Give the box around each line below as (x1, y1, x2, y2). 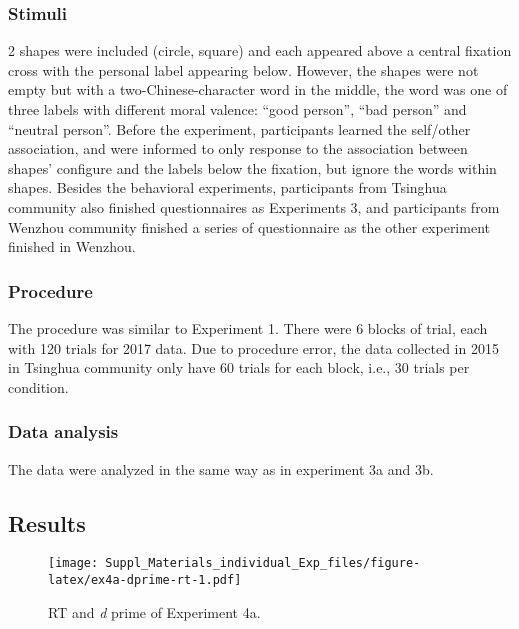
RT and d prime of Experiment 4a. (48, 601, 261, 622)
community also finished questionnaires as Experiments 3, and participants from (8, 196, 500, 217)
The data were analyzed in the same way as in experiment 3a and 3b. (8, 458, 434, 479)
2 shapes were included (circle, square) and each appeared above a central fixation (8, 40, 512, 61)
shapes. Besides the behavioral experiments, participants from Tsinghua (8, 177, 447, 198)
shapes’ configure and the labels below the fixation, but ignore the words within (8, 157, 497, 178)
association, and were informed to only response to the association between (8, 138, 468, 159)
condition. (8, 376, 69, 397)
